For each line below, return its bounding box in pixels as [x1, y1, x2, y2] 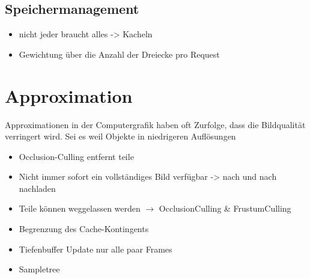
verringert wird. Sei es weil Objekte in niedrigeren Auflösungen [5, 130, 236, 143]
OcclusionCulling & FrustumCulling [159, 202, 291, 215]
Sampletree [19, 263, 60, 275]
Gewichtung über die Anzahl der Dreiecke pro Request [19, 48, 220, 60]
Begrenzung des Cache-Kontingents [19, 222, 149, 235]
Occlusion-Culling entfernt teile [19, 150, 134, 162]
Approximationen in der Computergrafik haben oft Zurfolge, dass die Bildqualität [5, 118, 306, 130]
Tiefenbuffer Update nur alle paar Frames [19, 242, 172, 255]
